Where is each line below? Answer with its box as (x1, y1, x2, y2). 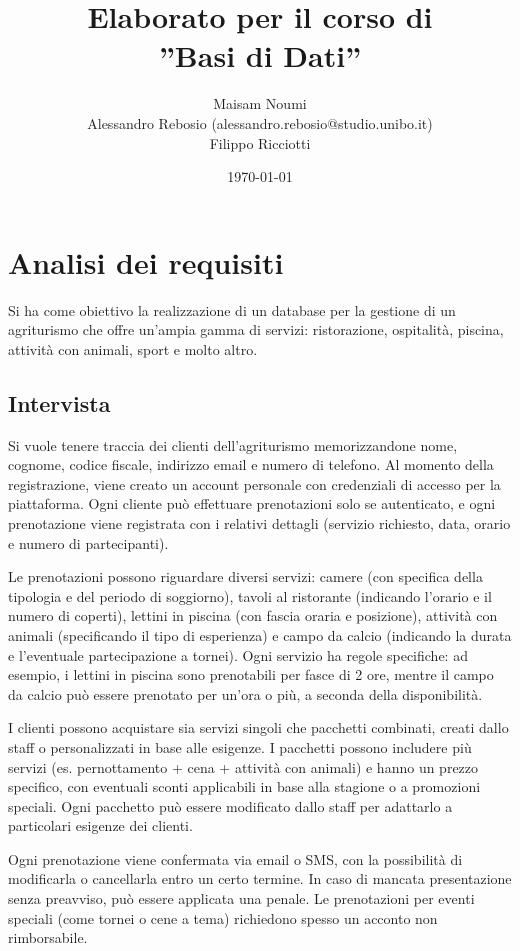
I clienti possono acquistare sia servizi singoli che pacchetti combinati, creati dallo (8, 717, 509, 738)
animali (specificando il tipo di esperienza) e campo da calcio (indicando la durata (8, 624, 512, 645)
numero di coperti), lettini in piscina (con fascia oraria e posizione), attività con (8, 605, 498, 626)
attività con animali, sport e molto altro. (8, 338, 258, 359)
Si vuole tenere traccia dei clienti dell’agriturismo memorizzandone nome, (8, 434, 458, 455)
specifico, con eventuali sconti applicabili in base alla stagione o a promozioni (8, 776, 481, 797)
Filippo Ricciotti (209, 132, 311, 153)
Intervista (8, 387, 111, 418)
